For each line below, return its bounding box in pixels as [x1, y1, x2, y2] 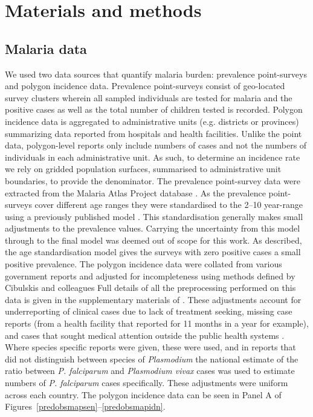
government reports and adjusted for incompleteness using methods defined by [5, 269, 295, 282]
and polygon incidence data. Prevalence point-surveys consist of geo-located [5, 79, 285, 92]
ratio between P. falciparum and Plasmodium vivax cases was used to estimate [5, 364, 295, 377]
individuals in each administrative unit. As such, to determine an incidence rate [5, 150, 300, 163]
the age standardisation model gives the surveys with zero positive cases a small [5, 245, 301, 258]
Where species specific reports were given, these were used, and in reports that [5, 341, 296, 353]
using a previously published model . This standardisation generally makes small [5, 210, 303, 222]
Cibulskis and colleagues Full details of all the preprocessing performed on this [5, 281, 296, 294]
